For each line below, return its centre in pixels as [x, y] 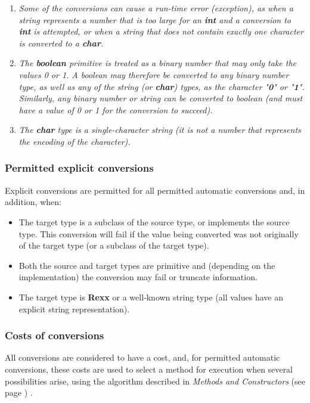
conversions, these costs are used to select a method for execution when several [149, 369]
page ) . [19, 393]
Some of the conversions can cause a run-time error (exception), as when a [156, 8]
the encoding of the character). [75, 141]
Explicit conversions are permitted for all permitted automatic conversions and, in [155, 190]
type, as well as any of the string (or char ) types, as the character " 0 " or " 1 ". [162, 86]
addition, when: [33, 202]
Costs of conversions [55, 335]
